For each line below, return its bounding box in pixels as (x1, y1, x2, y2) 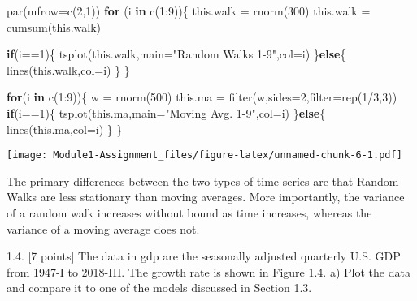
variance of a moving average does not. (7, 220, 200, 237)
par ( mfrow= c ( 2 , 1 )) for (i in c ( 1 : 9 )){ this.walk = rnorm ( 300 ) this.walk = (7, 2, 371, 19)
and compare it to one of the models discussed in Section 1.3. (7, 279, 312, 296)
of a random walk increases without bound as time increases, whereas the (7, 204, 372, 221)
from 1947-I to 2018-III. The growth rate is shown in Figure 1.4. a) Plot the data (7, 263, 410, 280)
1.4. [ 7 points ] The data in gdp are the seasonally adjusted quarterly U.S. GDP (7, 247, 401, 264)
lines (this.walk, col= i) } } (7, 61, 130, 78)
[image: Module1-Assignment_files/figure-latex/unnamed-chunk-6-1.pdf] (7, 149, 402, 161)
